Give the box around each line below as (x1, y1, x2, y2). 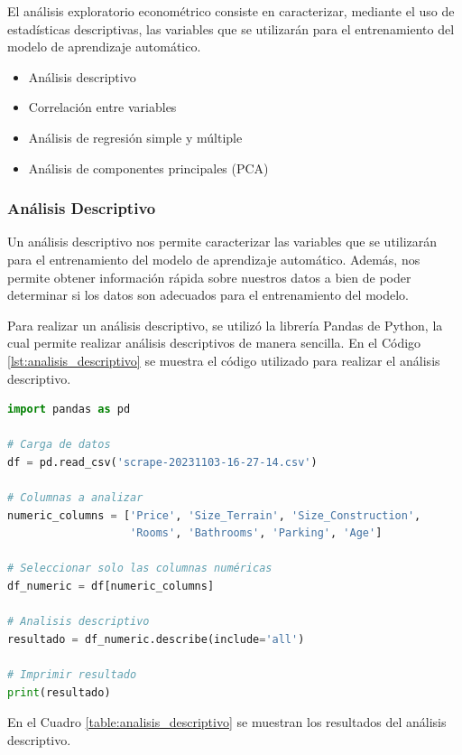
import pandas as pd (7, 403, 131, 416)
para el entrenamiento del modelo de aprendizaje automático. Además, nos (7, 249, 420, 268)
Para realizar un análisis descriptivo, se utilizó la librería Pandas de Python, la (7, 315, 443, 334)
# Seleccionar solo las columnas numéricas (7, 562, 273, 575)
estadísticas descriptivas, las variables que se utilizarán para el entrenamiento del (7, 19, 455, 38)
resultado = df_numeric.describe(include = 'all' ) (7, 632, 305, 646)
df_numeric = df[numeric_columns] (7, 580, 215, 593)
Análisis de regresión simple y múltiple (28, 127, 243, 146)
